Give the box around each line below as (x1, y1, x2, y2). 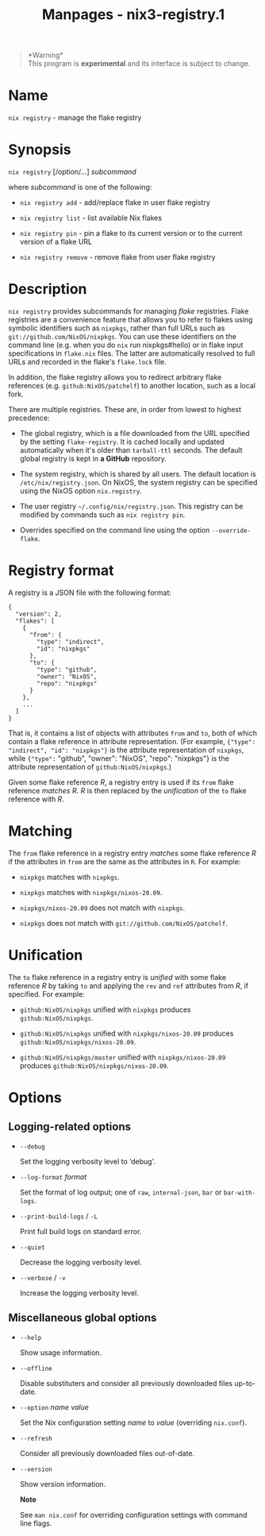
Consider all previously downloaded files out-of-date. (19, 1448, 195, 1458)
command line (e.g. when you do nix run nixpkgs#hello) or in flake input (8, 340, 244, 349)
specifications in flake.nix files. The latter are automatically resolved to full (8, 349, 255, 358)
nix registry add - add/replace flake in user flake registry (19, 198, 210, 207)
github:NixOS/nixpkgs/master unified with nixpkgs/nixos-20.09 (19, 1052, 226, 1062)
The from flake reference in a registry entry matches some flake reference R (8, 848, 256, 858)
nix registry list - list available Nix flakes (19, 213, 163, 223)
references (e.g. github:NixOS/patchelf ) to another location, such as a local (8, 381, 256, 390)
